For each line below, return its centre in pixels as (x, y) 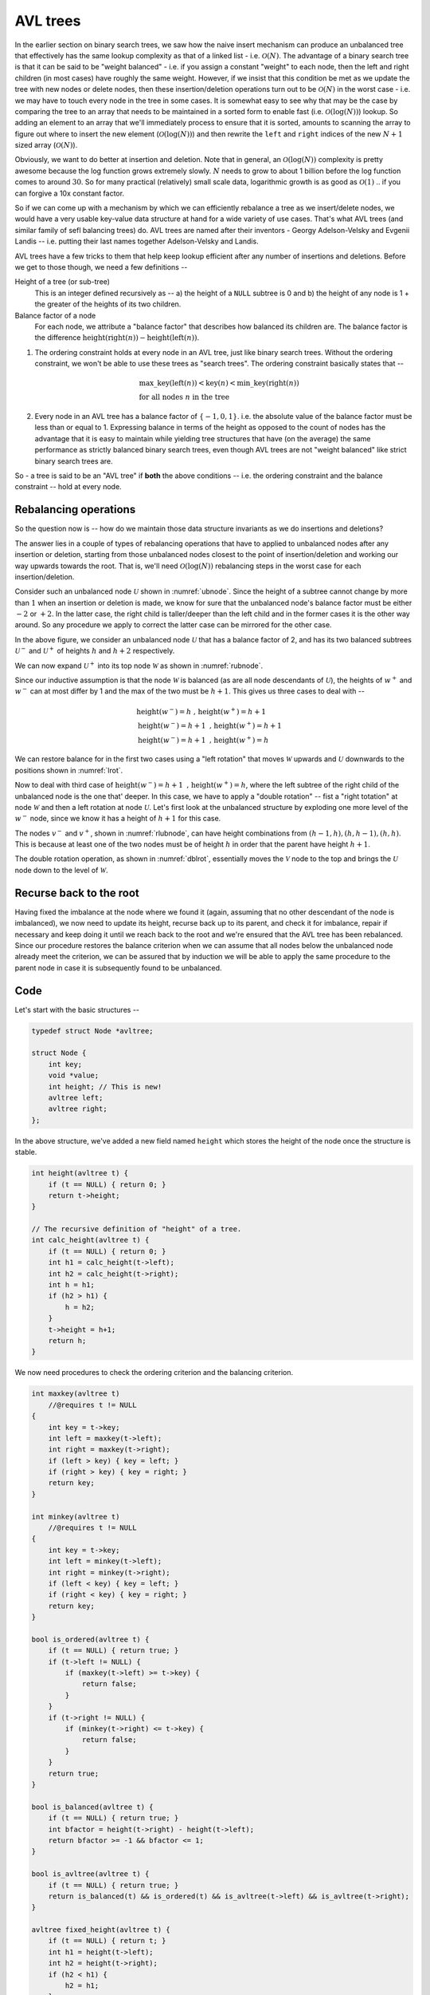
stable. (26, 1152)
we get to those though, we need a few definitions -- (101, 267)
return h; (67, 1340)
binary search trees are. (74, 461)
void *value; (74, 1076)
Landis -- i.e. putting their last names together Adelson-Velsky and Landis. (137, 241)
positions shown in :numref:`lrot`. (69, 770)
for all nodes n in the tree (184, 397)
